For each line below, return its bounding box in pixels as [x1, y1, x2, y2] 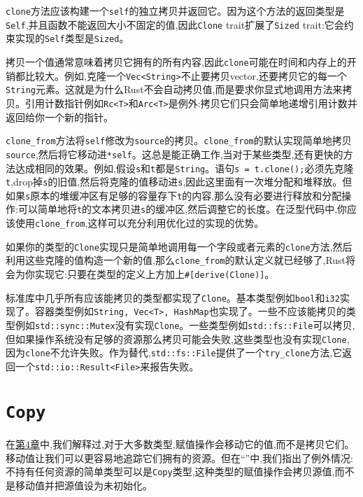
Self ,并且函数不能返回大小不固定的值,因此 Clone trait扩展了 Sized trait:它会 [6, 17, 344, 31]
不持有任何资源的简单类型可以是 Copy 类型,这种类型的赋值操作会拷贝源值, [6, 464, 335, 479]
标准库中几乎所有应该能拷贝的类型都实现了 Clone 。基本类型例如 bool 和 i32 [6, 290, 340, 304]
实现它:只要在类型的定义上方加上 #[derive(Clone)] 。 [34, 267, 275, 281]
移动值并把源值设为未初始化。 [15, 477, 152, 492]
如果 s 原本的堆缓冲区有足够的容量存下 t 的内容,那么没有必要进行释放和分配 [6, 188, 342, 202]
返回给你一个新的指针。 [6, 109, 113, 124]
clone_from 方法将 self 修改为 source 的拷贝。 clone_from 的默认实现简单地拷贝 [6, 133, 352, 148]
